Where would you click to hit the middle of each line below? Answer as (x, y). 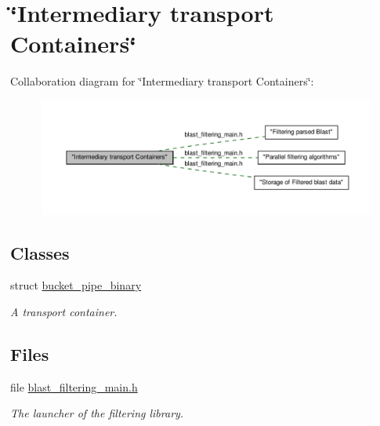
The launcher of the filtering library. (97, 413)
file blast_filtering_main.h (74, 386)
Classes (40, 252)
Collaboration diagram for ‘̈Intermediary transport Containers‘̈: (162, 81)
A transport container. (64, 312)
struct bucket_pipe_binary (76, 285)
